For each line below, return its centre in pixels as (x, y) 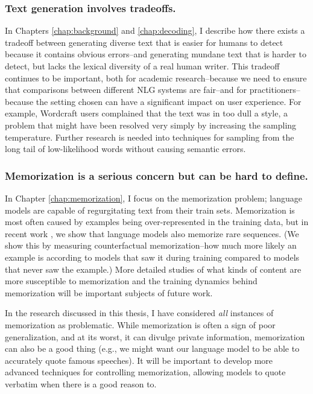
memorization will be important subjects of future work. (109, 292)
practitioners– (275, 90)
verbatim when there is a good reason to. (81, 383)
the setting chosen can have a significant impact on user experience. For (169, 101)
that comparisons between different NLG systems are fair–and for (126, 90)
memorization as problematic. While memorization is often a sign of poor (140, 324)
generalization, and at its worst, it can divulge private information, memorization (155, 336)
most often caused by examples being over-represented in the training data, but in (157, 222)
